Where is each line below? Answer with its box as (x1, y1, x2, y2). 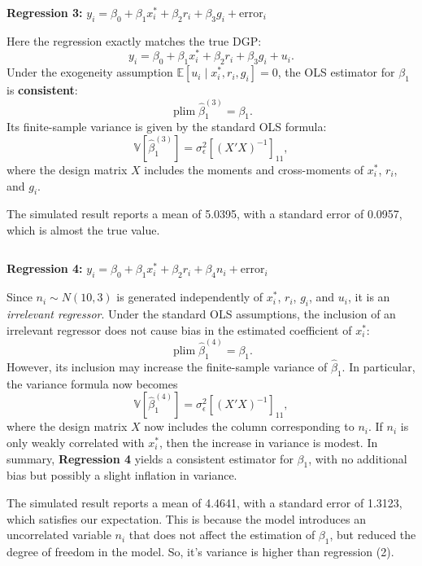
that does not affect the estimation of (128, 526, 315, 543)
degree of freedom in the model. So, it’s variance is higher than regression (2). (7, 542, 394, 559)
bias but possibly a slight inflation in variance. (7, 467, 237, 484)
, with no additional (308, 450, 407, 467)
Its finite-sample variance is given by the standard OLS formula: (7, 118, 327, 135)
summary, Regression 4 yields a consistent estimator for (7, 450, 294, 467)
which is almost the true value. (7, 221, 160, 238)
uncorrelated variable (7, 526, 111, 543)
